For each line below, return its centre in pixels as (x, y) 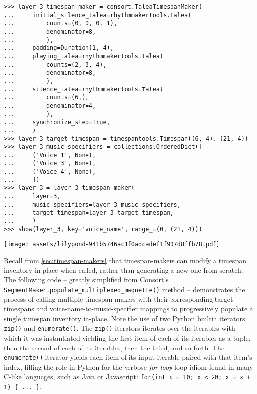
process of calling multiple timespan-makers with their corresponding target (119, 299)
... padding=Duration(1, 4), (59, 48)
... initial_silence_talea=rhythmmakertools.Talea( (98, 15)
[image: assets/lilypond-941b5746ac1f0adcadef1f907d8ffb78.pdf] (112, 244)
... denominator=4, (50, 106)
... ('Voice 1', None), (50, 155)
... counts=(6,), (46, 98)
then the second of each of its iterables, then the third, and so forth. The (114, 347)
